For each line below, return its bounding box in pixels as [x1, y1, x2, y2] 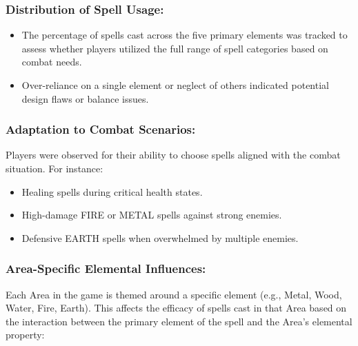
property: [6, 327, 45, 342]
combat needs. [21, 54, 82, 69]
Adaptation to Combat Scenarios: [6, 121, 196, 138]
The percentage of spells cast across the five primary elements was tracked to [21, 28, 348, 42]
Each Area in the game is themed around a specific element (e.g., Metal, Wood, [6, 287, 342, 301]
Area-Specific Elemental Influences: [6, 260, 206, 277]
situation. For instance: [6, 161, 103, 175]
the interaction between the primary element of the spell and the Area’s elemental [6, 314, 352, 328]
